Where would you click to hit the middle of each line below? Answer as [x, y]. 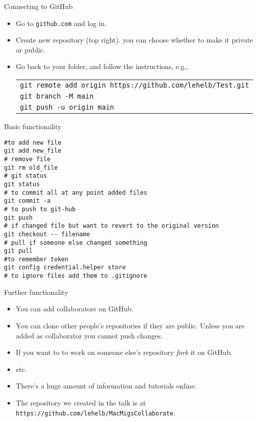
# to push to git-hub [40, 209]
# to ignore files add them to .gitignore [76, 276]
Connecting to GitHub [38, 6]
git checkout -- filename [47, 234]
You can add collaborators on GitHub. [74, 309]
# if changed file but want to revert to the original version [111, 226]
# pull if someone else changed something [76, 243]
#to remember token [36, 259]
